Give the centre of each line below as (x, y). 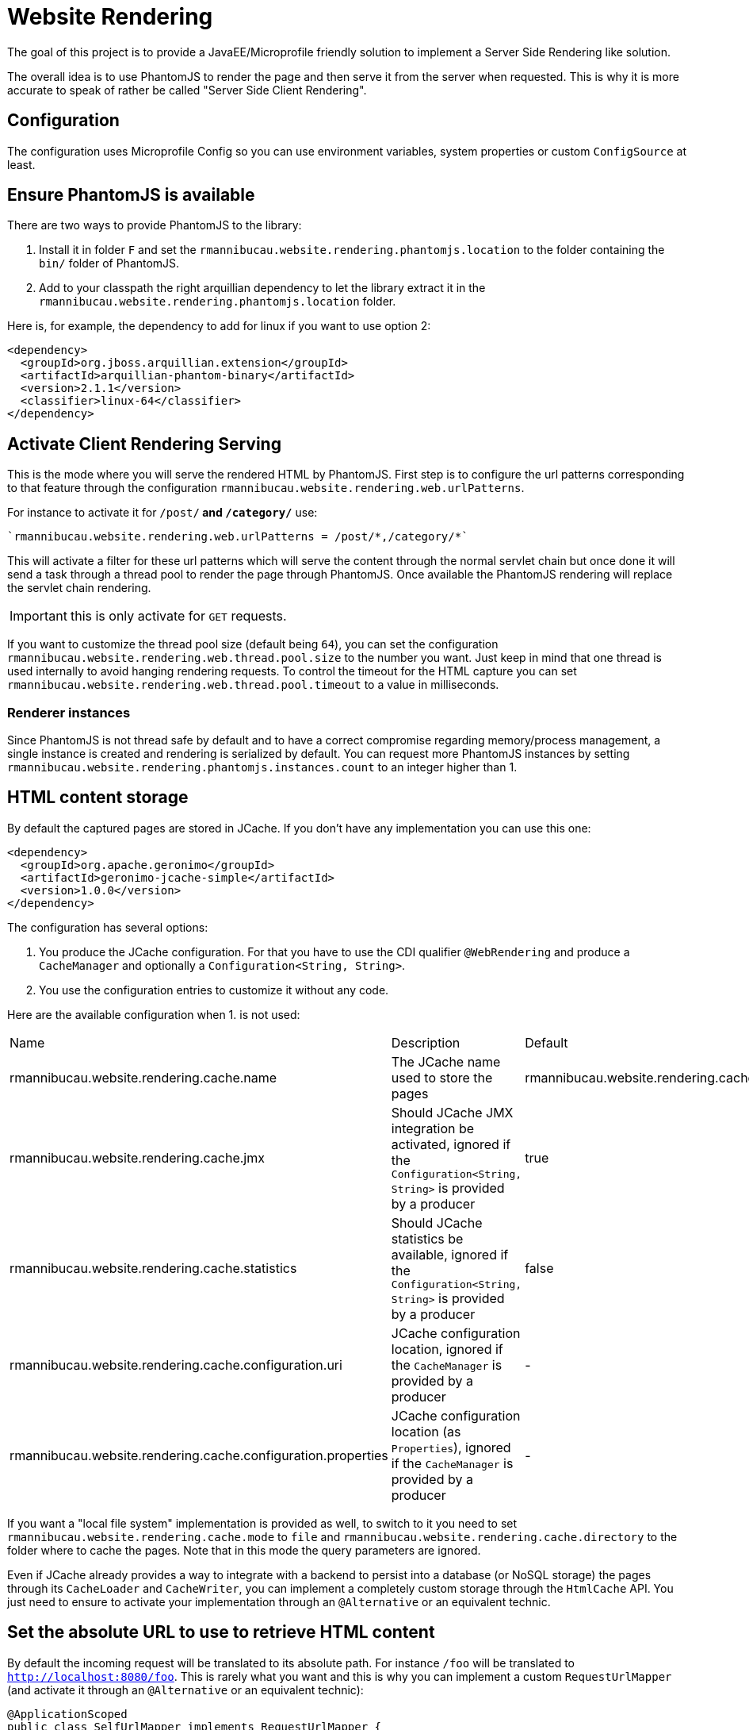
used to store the (442, 1077)
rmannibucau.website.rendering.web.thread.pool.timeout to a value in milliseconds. (253, 685)
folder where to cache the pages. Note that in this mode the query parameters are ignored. (244, 1550)
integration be (433, 1128)
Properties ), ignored (451, 1447)
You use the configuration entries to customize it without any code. (214, 990)
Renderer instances (69, 712)
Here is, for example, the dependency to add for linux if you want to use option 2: (219, 326)
